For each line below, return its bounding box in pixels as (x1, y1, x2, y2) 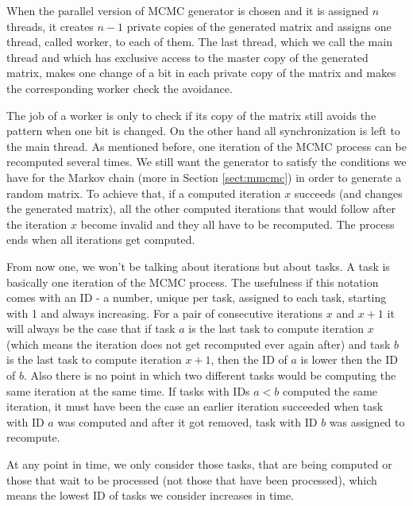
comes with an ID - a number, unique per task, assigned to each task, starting (6, 289, 387, 306)
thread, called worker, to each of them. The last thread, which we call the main (6, 33, 392, 50)
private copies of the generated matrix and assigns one (126, 17, 392, 34)
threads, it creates (6, 17, 94, 34)
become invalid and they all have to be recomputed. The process (80, 215, 395, 232)
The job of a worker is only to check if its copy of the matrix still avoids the (6, 106, 376, 123)
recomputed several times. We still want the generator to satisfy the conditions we (6, 153, 407, 170)
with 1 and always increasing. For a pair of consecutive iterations (6, 304, 323, 321)
